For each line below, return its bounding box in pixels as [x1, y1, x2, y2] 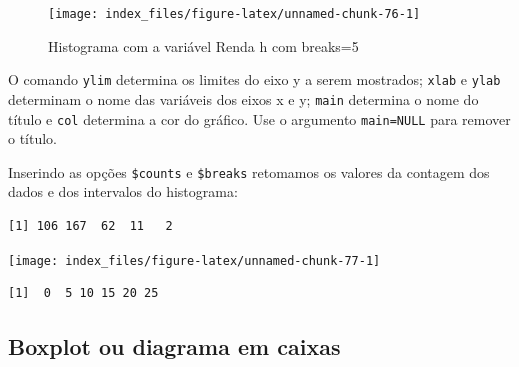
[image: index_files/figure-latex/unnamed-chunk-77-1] [8, 253, 381, 268]
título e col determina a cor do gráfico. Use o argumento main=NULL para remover [8, 108, 511, 129]
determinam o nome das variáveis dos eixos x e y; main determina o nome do [8, 88, 479, 109]
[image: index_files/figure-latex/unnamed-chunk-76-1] [48, 7, 421, 21]
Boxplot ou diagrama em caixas [8, 331, 341, 362]
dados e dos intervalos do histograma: [8, 181, 238, 202]
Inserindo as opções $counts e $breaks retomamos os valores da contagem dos [8, 161, 490, 182]
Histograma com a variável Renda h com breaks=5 [48, 35, 359, 56]
